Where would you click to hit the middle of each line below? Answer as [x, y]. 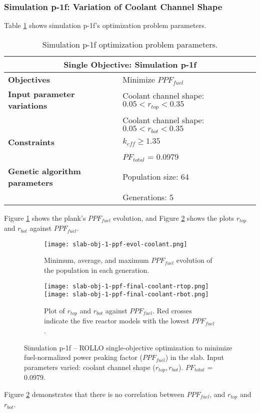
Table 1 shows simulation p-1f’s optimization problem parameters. [105, 25]
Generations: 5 [148, 197]
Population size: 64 [156, 177]
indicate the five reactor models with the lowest [117, 321]
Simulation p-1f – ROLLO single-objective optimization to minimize [128, 347]
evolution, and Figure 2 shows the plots [174, 218]
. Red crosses [172, 310]
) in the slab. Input [194, 357]
